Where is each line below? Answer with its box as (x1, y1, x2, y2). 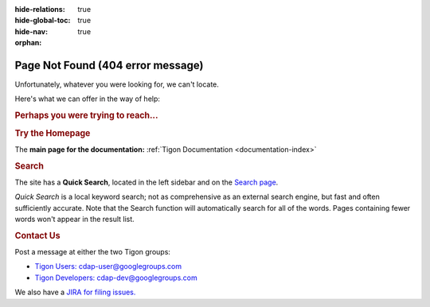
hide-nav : (14, 26, 48, 36)
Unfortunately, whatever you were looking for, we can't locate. (14, 80, 219, 89)
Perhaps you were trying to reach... (14, 110, 158, 121)
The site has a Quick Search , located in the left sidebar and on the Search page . (14, 177, 279, 187)
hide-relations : (14, 5, 65, 14)
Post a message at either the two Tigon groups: (14, 247, 171, 257)
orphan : (14, 38, 42, 48)
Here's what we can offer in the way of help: (14, 94, 161, 103)
